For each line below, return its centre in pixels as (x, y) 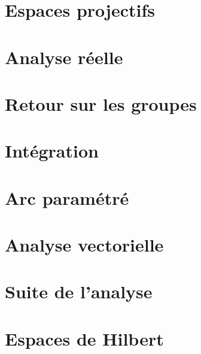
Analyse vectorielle (84, 245)
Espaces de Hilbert (84, 338)
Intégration (52, 151)
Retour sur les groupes (101, 103)
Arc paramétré (67, 197)
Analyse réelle (64, 57)
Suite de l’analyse (79, 291)
